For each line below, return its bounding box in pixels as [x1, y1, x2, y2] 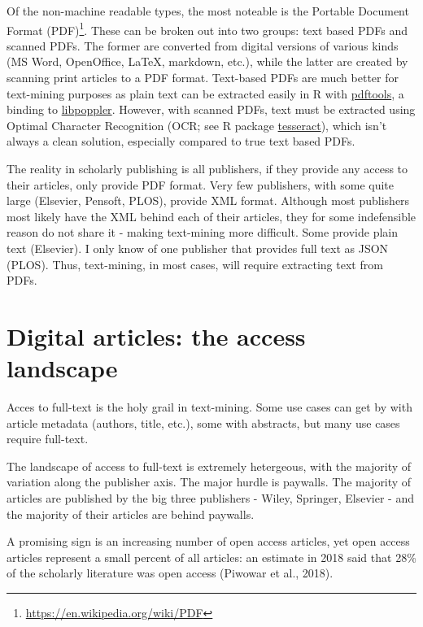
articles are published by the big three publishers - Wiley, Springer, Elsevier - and [7, 490, 415, 507]
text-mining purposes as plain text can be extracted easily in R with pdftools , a [7, 85, 404, 102]
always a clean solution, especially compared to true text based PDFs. [7, 133, 355, 150]
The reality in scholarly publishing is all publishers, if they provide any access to [7, 160, 408, 176]
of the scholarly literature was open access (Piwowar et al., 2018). [7, 564, 334, 581]
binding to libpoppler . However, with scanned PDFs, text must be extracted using [7, 101, 416, 118]
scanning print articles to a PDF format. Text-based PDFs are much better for [7, 69, 399, 86]
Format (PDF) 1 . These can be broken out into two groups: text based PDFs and [7, 19, 408, 38]
